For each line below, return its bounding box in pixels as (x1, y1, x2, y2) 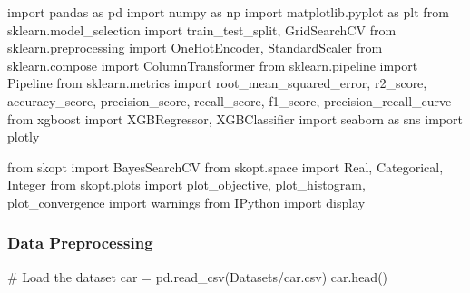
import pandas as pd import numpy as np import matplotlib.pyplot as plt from (7, 3, 449, 21)
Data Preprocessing (7, 231, 153, 254)
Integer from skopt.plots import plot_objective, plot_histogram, (7, 175, 366, 194)
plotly (7, 127, 40, 146)
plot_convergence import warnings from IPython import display (7, 192, 366, 211)
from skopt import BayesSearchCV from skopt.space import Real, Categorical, (7, 157, 444, 176)
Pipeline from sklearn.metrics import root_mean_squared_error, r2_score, (7, 73, 427, 93)
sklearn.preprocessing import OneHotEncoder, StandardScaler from (7, 38, 383, 57)
